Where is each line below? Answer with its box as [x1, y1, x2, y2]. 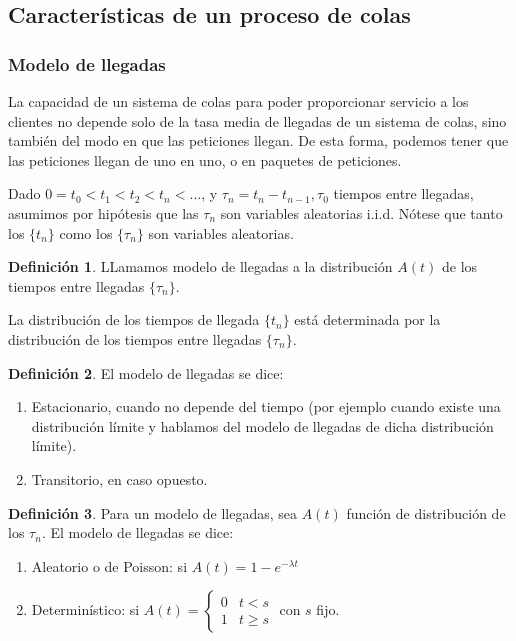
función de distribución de [346, 502, 506, 523]
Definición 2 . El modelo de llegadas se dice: [8, 362, 284, 383]
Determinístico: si [31, 599, 140, 620]
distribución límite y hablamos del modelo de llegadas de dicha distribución [31, 415, 494, 436]
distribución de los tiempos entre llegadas [8, 328, 262, 349]
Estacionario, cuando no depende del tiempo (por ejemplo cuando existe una [31, 396, 501, 417]
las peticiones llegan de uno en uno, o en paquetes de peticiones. [8, 149, 402, 170]
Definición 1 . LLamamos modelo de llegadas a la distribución [8, 256, 393, 277]
